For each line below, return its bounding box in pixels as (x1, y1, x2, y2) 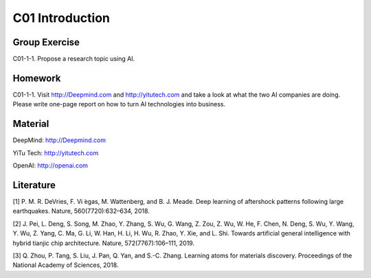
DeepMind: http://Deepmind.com (12, 136, 106, 144)
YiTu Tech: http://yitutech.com (12, 148, 99, 157)
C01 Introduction (12, 10, 110, 25)
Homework (12, 72, 61, 84)
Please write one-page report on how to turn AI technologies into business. (12, 100, 226, 108)
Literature (12, 179, 56, 191)
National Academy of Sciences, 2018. (12, 261, 119, 269)
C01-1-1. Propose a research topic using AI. (12, 55, 135, 63)
